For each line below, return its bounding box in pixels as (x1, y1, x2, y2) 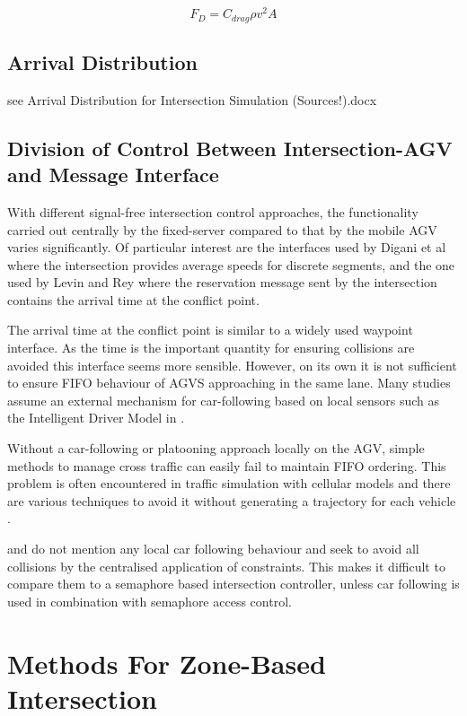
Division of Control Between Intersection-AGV (7, 134, 453, 162)
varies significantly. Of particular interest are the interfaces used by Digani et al (7, 238, 446, 257)
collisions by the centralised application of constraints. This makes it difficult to (7, 556, 445, 575)
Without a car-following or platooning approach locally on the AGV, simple (7, 439, 425, 458)
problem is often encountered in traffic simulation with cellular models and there (7, 474, 451, 493)
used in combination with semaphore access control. (7, 591, 292, 610)
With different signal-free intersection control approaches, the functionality (7, 202, 419, 221)
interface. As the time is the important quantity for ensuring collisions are (7, 338, 415, 357)
